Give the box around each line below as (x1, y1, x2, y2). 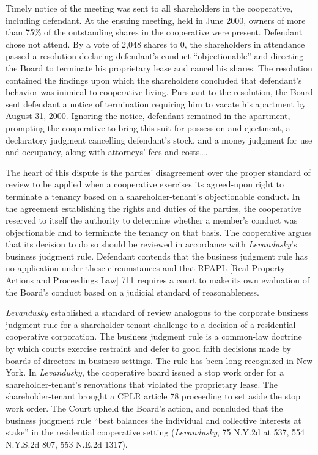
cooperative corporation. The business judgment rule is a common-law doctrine (6, 330, 302, 343)
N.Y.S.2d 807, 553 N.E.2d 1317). (6, 437, 128, 450)
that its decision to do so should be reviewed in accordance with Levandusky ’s (6, 238, 297, 250)
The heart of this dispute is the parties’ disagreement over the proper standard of (6, 166, 311, 178)
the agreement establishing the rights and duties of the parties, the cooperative (6, 202, 301, 214)
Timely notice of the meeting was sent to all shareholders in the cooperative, (6, 2, 293, 14)
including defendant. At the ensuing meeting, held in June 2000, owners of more (6, 13, 306, 26)
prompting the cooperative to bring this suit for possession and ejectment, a (6, 121, 290, 134)
